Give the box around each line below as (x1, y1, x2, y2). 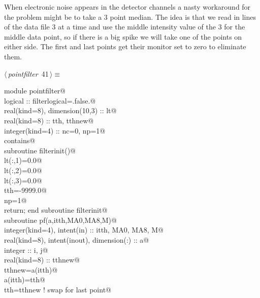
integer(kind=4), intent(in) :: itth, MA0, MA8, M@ (4, 224, 164, 235)
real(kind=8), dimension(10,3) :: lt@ (4, 105, 117, 116)
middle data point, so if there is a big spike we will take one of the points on (4, 31, 242, 42)
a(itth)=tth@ (4, 274, 45, 285)
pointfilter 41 (8, 68, 49, 79)
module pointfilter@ (4, 85, 66, 96)
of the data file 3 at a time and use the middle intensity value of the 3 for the (4, 21, 245, 32)
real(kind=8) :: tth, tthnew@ (4, 115, 94, 125)
